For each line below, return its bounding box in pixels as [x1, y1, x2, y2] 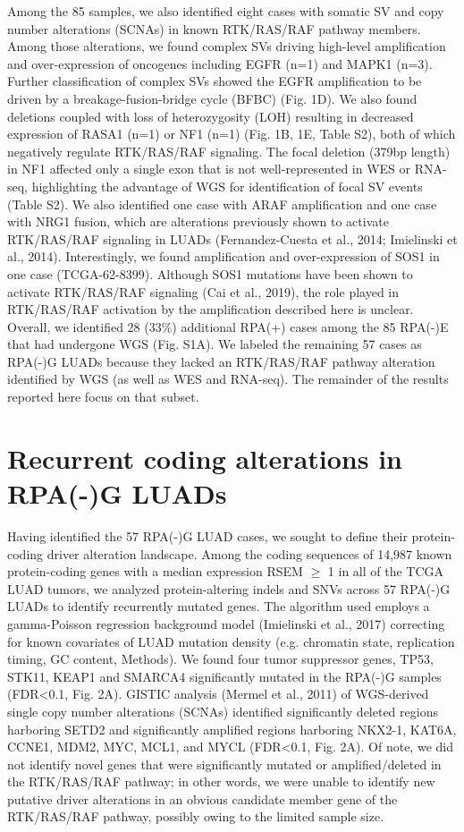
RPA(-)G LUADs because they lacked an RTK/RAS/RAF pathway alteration [7, 352, 435, 370]
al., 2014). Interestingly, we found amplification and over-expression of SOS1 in [7, 247, 440, 266]
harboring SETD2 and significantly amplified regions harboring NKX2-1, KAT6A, [7, 719, 457, 738]
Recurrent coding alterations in [7, 439, 402, 476]
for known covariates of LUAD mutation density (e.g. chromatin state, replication [7, 632, 455, 650]
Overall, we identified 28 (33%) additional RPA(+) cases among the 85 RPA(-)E [7, 317, 449, 335]
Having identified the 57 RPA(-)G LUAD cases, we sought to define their [7, 526, 408, 545]
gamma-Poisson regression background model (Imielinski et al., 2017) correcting [7, 614, 445, 632]
